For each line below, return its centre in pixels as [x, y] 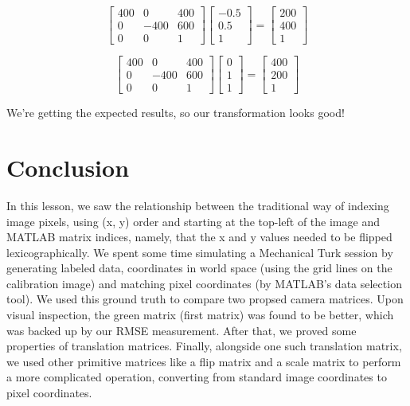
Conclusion [68, 167]
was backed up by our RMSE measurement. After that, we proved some [182, 330]
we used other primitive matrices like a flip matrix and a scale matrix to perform [204, 361]
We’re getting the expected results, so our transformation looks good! [176, 113]
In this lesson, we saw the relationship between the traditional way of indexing [198, 205]
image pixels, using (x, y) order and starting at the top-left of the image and [193, 221]
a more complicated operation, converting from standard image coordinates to [197, 377]
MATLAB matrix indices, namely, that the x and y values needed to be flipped [199, 237]
